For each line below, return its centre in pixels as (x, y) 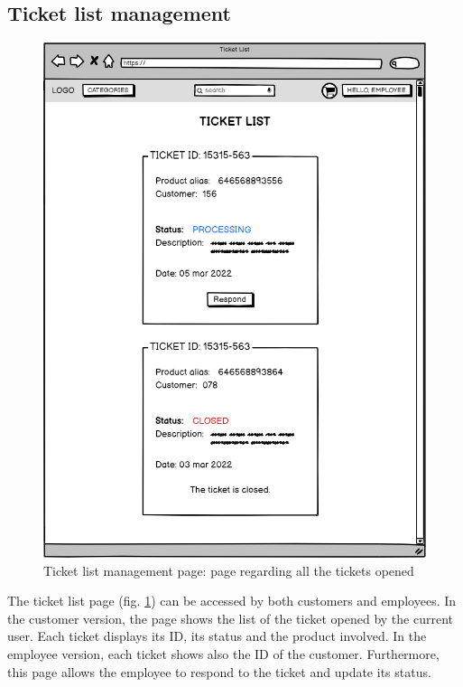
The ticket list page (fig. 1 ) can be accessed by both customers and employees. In (232, 601)
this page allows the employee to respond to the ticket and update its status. (219, 671)
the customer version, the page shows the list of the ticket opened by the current (230, 618)
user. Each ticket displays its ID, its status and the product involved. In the (217, 636)
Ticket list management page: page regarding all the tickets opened (229, 570)
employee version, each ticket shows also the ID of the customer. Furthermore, (223, 653)
